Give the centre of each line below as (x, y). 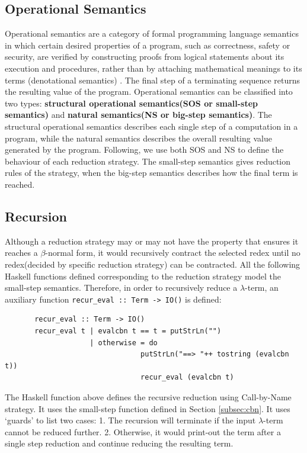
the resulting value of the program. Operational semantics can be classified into (149, 91)
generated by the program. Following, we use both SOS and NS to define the (144, 150)
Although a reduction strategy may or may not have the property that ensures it (152, 241)
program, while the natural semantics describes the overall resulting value (138, 138)
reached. (20, 184)
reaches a (21, 253)
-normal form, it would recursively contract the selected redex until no (173, 253)
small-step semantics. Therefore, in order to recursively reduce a (121, 287)
